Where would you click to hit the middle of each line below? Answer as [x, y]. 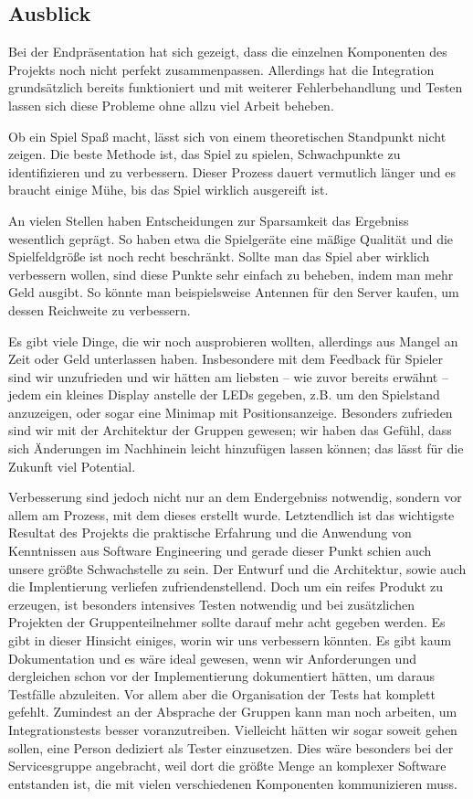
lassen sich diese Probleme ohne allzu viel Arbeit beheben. [171, 105]
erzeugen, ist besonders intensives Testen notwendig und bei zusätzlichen [212, 604]
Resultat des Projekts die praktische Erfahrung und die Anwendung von [210, 533]
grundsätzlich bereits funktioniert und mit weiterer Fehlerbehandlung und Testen [236, 87]
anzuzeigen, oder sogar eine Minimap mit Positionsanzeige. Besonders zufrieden [231, 412]
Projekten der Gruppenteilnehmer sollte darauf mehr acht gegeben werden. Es [227, 622]
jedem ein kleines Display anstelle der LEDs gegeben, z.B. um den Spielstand [224, 394]
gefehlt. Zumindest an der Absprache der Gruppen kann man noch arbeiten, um [233, 712]
